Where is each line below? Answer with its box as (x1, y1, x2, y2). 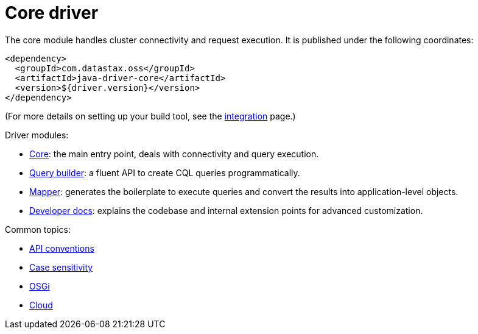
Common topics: (5, 224, 71, 235)
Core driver (5, 2, 99, 23)
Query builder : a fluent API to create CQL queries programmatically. (29, 167, 300, 178)
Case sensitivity (29, 261, 93, 272)
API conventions (29, 243, 94, 254)
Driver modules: (5, 129, 69, 140)
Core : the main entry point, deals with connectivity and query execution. (29, 148, 319, 159)
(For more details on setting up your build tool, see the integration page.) (5, 110, 296, 121)
